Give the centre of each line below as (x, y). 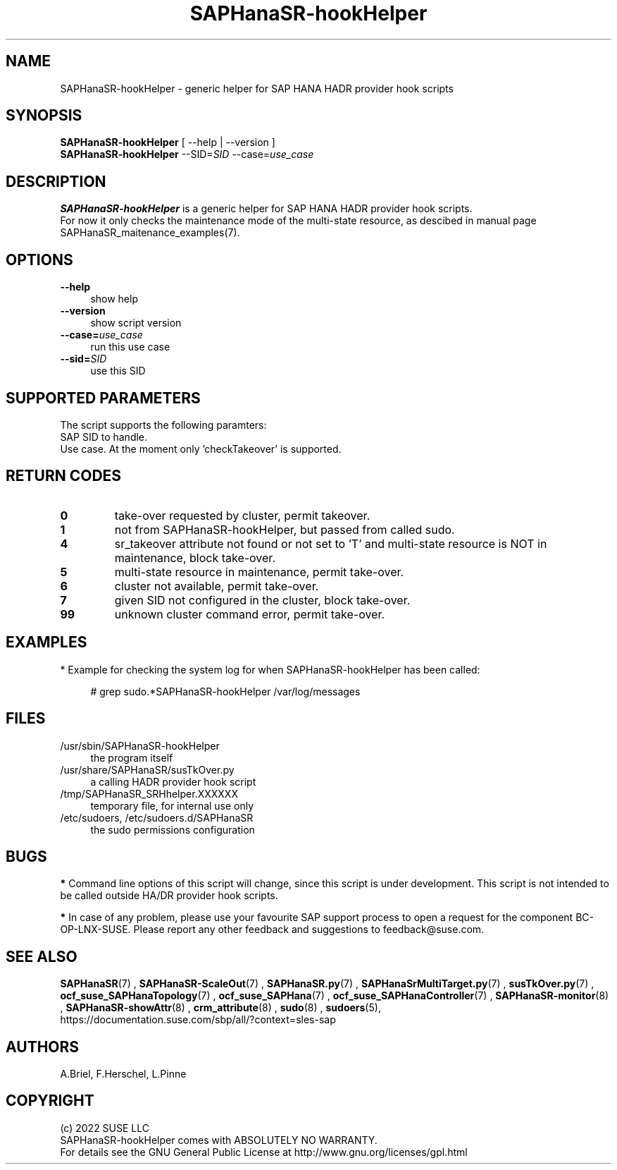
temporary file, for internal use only (172, 805)
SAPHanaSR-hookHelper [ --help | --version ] (168, 142)
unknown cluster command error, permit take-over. (250, 614)
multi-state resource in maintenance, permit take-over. (259, 572)
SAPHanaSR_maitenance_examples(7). (150, 233)
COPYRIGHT (50, 1101)
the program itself (132, 757)
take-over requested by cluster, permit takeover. (242, 515)
